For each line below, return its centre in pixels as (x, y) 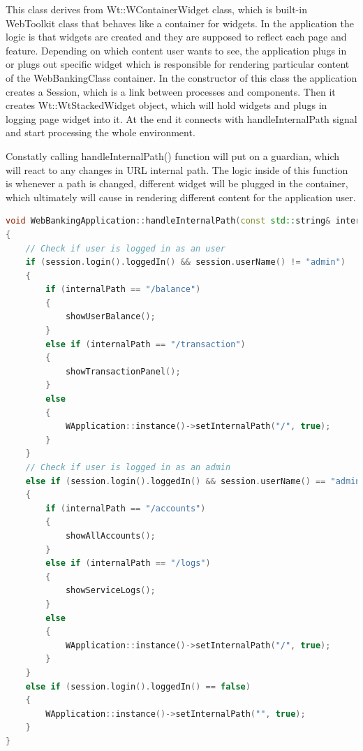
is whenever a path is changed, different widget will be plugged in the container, (177, 183)
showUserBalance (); (110, 317)
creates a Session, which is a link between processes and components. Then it (171, 91)
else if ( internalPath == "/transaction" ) (146, 344)
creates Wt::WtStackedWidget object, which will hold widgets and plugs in (166, 105)
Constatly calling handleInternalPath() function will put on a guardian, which (173, 155)
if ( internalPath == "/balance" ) (123, 290)
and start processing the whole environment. (101, 132)
